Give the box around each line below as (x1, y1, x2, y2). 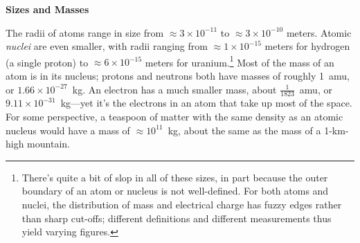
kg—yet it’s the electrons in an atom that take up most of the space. (60, 96, 352, 110)
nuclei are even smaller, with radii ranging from (6, 39, 208, 53)
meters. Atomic (286, 25, 352, 39)
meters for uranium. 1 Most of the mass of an (145, 53, 334, 69)
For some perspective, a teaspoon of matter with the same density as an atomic (6, 109, 343, 124)
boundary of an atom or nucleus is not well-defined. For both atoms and (21, 183, 329, 198)
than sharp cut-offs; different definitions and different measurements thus (21, 210, 332, 225)
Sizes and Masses (6, 2, 89, 16)
